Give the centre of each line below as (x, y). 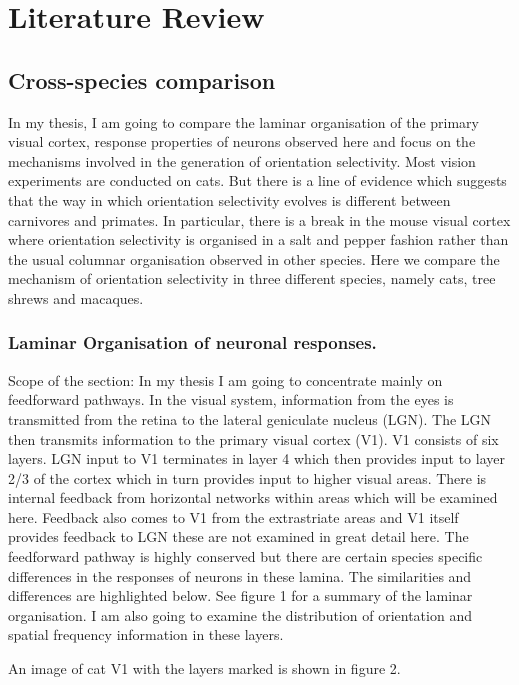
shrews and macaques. (76, 297)
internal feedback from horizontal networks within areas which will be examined (253, 497)
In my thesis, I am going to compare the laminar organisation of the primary (243, 121)
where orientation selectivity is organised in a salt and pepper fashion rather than (258, 239)
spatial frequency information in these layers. (146, 634)
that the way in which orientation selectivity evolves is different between (229, 199)
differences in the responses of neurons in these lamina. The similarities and (240, 575)
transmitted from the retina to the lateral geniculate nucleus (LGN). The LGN (250, 418)
